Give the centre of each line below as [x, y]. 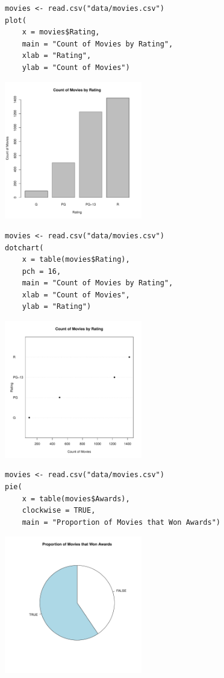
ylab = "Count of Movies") [76, 67]
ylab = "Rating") [57, 307]
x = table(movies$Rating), [76, 260]
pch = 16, [42, 271]
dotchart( [24, 248]
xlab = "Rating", [57, 56]
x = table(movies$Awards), [76, 499]
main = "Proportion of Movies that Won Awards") [121, 522]
